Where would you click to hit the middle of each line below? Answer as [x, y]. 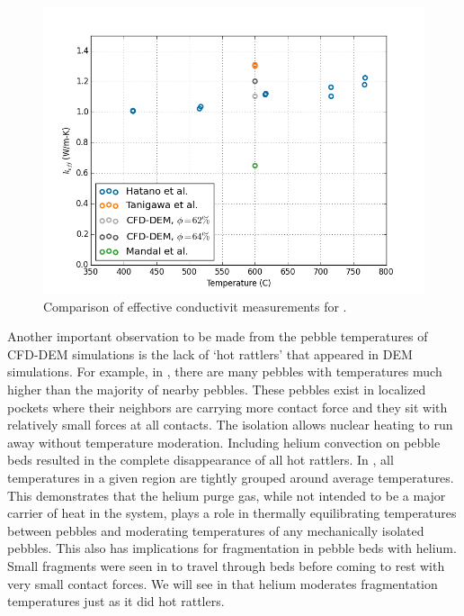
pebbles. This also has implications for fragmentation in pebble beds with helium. [232, 548]
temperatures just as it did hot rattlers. [116, 601]
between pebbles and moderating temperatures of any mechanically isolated [216, 530]
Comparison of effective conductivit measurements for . [195, 306]
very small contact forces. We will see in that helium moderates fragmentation [223, 583]
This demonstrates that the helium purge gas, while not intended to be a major [227, 495]
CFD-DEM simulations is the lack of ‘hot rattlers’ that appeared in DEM [210, 353]
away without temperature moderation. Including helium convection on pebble [224, 442]
